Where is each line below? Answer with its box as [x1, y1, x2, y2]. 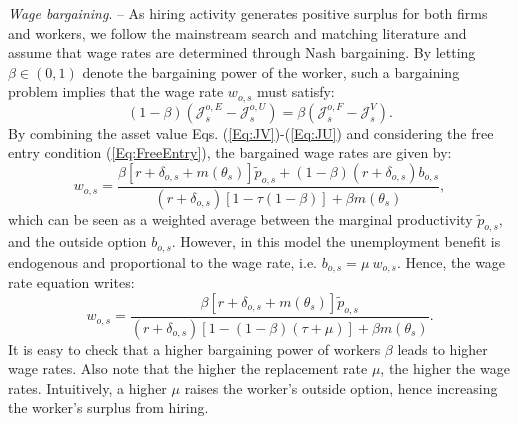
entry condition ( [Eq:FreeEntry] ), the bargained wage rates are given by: [8, 142, 452, 163]
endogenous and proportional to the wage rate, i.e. [8, 251, 317, 272]
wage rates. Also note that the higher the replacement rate [8, 358, 368, 379]
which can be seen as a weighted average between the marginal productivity [8, 208, 473, 229]
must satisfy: [257, 81, 335, 102]
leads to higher [397, 338, 488, 359]
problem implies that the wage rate [8, 81, 224, 102]
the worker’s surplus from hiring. [8, 397, 209, 418]
